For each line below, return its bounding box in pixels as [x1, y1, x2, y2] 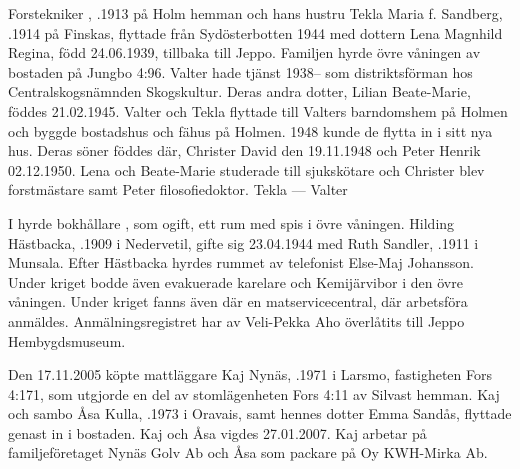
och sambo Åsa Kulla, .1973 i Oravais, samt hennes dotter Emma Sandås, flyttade [8, 403, 512, 424]
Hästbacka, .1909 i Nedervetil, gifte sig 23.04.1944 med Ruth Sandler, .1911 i [8, 232, 479, 253]
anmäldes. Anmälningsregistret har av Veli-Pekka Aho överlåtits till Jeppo [8, 310, 465, 331]
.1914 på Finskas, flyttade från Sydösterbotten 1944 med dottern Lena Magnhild [8, 22, 503, 43]
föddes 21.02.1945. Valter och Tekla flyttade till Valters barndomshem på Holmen [8, 100, 508, 121]
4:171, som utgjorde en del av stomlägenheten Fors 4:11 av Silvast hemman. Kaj [8, 383, 500, 404]
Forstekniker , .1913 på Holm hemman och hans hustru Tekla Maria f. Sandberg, [8, 3, 503, 23]
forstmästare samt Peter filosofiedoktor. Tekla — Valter [8, 179, 348, 200]
